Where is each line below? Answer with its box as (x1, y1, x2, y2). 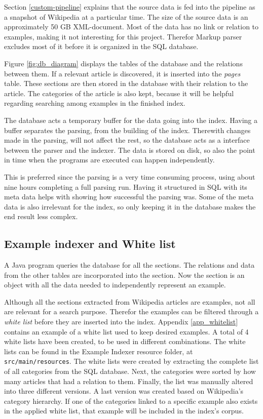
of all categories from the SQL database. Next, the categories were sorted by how (4, 366, 256, 376)
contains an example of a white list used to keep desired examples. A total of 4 (4, 326, 249, 337)
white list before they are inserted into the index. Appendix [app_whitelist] (4, 316, 238, 327)
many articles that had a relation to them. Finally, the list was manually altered (4, 375, 253, 386)
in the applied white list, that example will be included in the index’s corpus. (4, 405, 244, 416)
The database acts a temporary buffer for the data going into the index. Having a (4, 114, 258, 125)
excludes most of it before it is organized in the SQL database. (4, 41, 199, 52)
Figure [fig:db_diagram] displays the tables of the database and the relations (4, 58, 243, 68)
